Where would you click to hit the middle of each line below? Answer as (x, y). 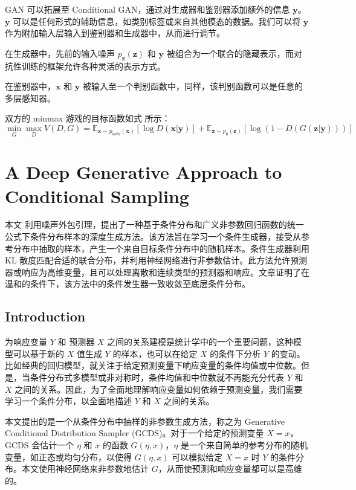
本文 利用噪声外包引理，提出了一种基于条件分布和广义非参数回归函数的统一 (154, 224)
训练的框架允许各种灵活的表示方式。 (93, 66)
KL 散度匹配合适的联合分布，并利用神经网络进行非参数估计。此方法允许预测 (156, 260)
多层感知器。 (30, 98)
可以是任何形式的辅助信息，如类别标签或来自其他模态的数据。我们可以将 (157, 21)
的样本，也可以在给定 (155, 353)
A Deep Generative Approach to (144, 172)
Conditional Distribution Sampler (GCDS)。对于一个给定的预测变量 (134, 433)
